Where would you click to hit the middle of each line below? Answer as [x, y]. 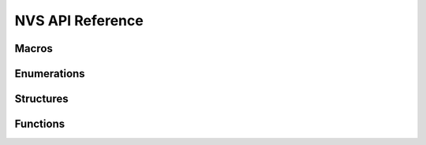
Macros [34, 48]
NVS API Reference [79, 20]
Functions [40, 124]
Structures [41, 99]
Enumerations [50, 74]
